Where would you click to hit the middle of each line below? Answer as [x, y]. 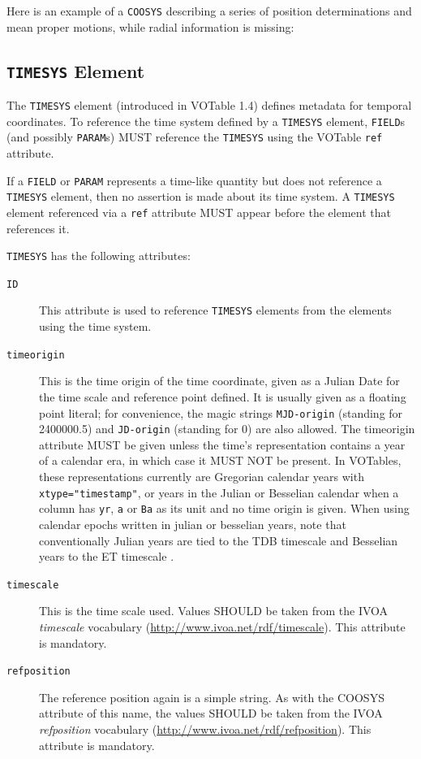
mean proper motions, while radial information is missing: [150, 26]
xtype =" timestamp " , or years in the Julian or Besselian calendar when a [219, 492]
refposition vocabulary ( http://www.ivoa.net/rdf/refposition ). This [205, 729]
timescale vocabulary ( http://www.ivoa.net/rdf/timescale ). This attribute [222, 627]
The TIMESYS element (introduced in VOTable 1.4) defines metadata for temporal [209, 105]
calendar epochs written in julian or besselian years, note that [193, 524]
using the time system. [95, 326]
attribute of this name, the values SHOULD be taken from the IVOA [211, 713]
